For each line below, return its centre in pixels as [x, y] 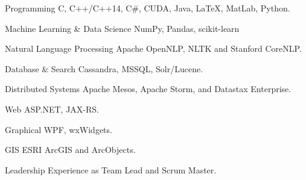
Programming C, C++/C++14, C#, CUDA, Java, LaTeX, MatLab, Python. [148, 8]
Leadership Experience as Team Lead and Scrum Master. [111, 169]
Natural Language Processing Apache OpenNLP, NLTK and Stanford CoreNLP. [153, 48]
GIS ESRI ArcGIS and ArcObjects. [70, 150]
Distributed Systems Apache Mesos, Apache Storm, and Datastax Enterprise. [148, 89]
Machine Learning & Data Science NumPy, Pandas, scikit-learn [122, 28]
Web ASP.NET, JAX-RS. [52, 109]
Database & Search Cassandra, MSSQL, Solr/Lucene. [104, 68]
